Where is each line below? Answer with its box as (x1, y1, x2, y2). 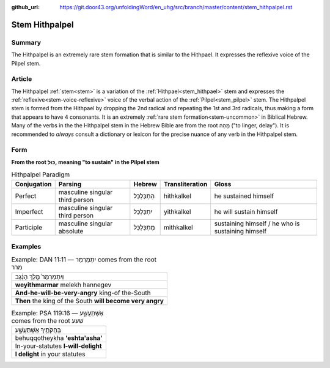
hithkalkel (163, 192, 192, 200)
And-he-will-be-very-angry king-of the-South (15, 288, 151, 297)
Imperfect (15, 207, 43, 216)
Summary (11, 38, 42, 47)
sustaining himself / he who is (214, 219, 300, 228)
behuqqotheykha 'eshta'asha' (15, 334, 103, 342)
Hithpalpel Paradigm (11, 170, 70, 179)
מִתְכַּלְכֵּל (133, 223, 155, 231)
